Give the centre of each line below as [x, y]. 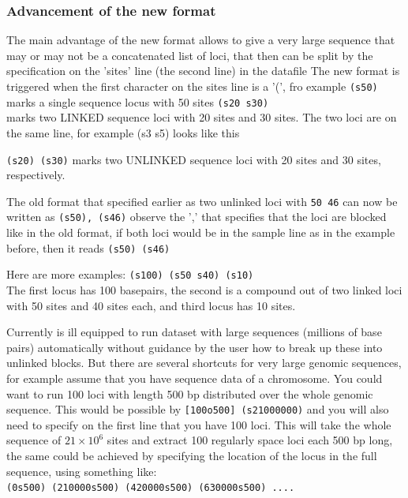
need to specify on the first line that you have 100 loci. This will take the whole [199, 424]
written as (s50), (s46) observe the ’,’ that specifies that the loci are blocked [197, 217]
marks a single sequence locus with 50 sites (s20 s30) [138, 101]
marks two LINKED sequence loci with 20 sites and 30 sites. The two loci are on [202, 117]
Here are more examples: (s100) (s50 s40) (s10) [130, 274]
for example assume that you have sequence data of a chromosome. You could [195, 378]
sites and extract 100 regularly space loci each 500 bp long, [250, 440]
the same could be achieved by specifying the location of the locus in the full [192, 455]
